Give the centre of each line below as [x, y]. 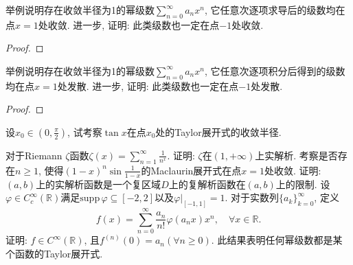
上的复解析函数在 [207, 184]
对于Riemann [34, 155]
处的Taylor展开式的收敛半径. [218, 131]
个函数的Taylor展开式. [54, 253]
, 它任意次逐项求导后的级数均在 [275, 10]
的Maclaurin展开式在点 [191, 170]
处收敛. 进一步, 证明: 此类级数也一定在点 [129, 24]
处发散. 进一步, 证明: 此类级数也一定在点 [148, 85]
